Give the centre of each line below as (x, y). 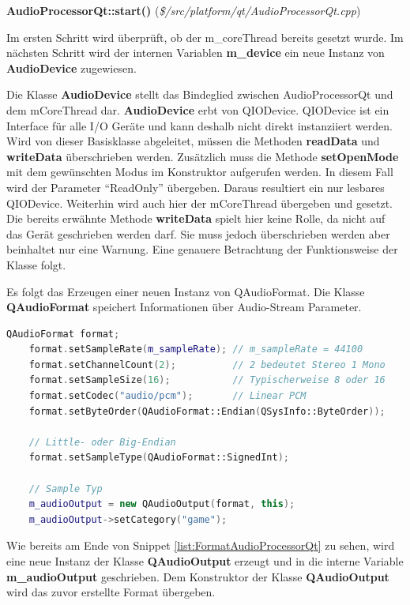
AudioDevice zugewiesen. (71, 68)
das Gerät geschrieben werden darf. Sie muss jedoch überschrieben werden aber (198, 233)
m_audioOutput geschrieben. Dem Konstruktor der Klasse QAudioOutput (198, 576)
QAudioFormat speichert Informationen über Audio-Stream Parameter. (184, 307)
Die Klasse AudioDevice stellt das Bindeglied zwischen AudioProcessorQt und (200, 94)
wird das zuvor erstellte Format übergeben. (111, 592)
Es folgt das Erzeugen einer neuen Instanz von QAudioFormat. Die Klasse (186, 291)
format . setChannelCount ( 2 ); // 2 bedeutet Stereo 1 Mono (207, 365)
